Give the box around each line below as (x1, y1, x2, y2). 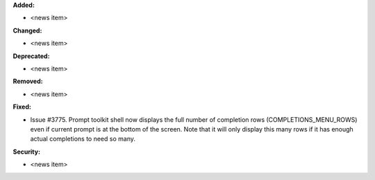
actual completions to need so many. (30, 135, 135, 143)
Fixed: (12, 102, 31, 111)
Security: (12, 147, 41, 156)
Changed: (12, 26, 42, 35)
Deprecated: (12, 52, 50, 60)
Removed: (12, 77, 43, 86)
